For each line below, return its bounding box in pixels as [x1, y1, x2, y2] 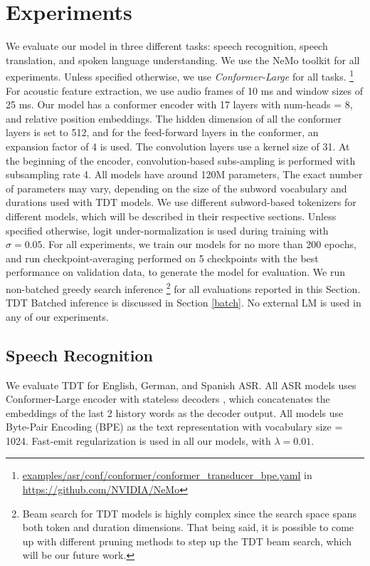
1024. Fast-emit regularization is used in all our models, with [6, 433, 271, 448]
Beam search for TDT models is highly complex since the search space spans [22, 505, 357, 520]
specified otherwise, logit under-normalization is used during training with [6, 222, 329, 237]
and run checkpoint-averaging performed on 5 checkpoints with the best [6, 250, 319, 265]
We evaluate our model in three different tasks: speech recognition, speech [6, 38, 328, 53]
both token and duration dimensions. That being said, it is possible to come [22, 520, 354, 535]
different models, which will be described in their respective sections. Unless [6, 208, 337, 223]
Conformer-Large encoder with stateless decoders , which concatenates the [6, 391, 330, 406]
